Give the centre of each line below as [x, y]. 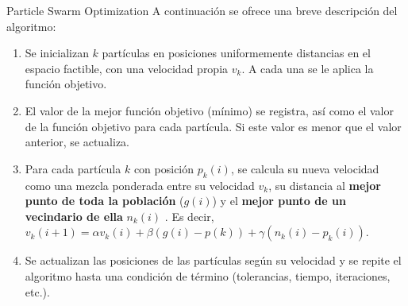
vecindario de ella [74, 216]
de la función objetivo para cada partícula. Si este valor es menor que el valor [213, 126]
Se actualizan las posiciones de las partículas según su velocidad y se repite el [213, 260]
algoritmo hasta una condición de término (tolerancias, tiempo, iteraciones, [208, 275]
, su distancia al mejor [325, 185]
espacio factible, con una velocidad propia [127, 68]
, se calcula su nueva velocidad [305, 168]
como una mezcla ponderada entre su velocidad [140, 185]
